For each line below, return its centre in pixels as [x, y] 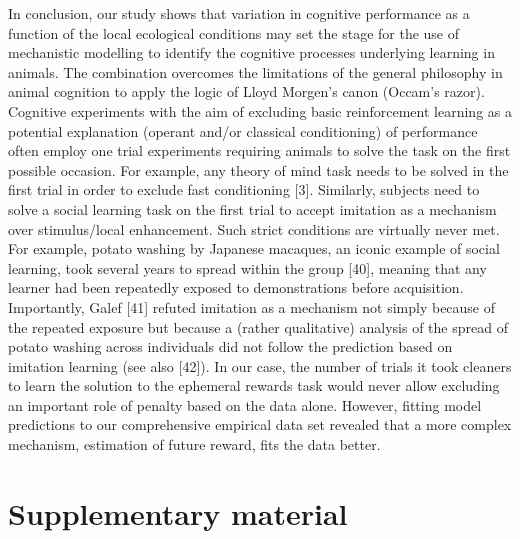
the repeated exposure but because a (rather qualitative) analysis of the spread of [258, 326]
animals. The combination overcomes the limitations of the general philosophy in [255, 71]
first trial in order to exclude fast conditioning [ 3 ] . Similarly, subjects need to [244, 189]
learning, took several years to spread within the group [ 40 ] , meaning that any [247, 267]
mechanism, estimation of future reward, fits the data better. [194, 444]
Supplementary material [178, 512]
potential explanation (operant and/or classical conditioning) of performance [243, 130]
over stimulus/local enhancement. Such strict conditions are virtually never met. [254, 228]
